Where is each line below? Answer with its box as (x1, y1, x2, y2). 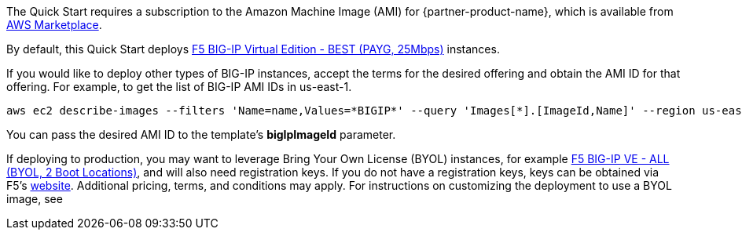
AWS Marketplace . (6, 18, 102, 31)
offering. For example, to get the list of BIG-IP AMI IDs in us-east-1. (6, 80, 352, 93)
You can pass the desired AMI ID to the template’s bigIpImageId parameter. (6, 128, 396, 141)
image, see (6, 192, 63, 205)
